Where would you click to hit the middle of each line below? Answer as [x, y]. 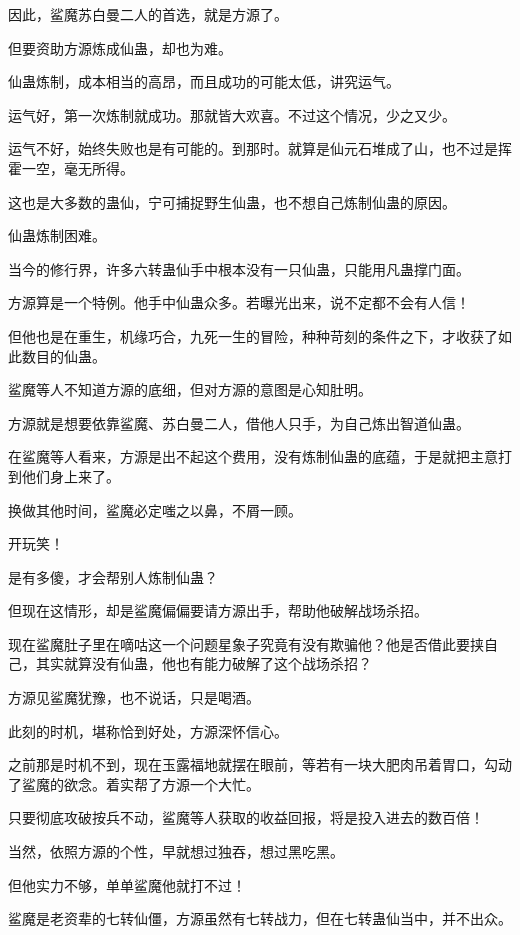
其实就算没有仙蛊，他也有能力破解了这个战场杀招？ [203, 663]
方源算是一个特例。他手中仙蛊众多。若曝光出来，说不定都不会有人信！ [239, 302]
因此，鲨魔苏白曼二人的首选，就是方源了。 [148, 14]
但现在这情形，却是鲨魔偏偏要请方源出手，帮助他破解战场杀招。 [218, 610]
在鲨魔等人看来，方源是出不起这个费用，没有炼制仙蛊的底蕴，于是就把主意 [253, 456]
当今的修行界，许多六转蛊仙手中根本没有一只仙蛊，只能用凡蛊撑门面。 [239, 268]
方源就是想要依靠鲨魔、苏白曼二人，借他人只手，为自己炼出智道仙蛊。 [239, 422]
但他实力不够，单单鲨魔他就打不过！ [127, 884]
